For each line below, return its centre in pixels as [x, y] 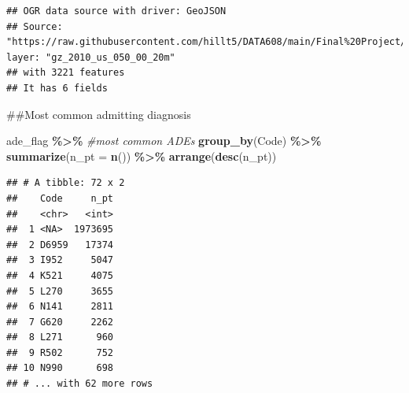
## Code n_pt [60, 198]
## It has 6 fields [57, 88]
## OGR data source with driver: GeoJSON [116, 11]
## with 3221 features [66, 73]
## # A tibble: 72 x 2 [66, 183]
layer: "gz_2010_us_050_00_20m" [91, 57]
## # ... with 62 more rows [80, 384]
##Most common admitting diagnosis [99, 114]
